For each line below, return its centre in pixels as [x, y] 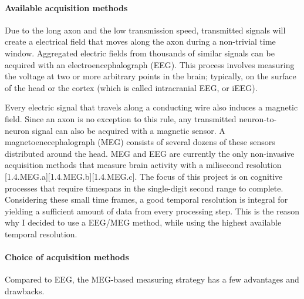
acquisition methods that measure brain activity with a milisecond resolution [143, 165]
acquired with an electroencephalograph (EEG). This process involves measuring [150, 64]
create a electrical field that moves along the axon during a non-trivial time [140, 41]
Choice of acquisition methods [67, 257]
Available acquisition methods [66, 7]
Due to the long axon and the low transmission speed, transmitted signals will [145, 30]
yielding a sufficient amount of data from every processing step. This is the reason [152, 211]
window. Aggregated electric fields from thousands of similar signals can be [140, 53]
